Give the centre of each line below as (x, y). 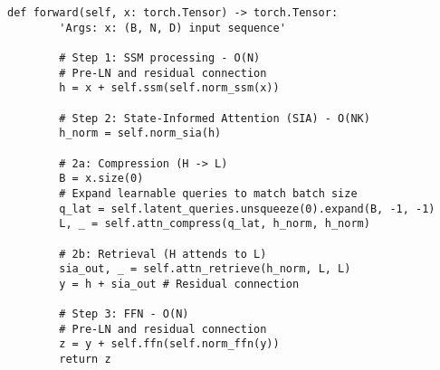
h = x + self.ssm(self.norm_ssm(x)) (169, 88)
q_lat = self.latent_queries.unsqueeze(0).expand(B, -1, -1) (247, 209)
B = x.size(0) (101, 179)
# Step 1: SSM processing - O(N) (160, 57)
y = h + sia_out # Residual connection (179, 284)
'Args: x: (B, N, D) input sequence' (172, 28)
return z (85, 360)
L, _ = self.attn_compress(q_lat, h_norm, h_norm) (215, 224)
